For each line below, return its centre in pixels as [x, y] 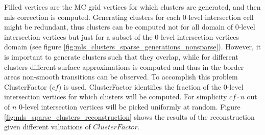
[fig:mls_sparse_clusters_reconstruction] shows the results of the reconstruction [129, 116]
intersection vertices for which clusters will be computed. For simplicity [116, 97]
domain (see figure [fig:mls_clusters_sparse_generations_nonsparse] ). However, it [132, 47]
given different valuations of [47, 127]
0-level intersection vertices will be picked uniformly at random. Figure [130, 106]
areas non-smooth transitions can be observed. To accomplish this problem [121, 77]
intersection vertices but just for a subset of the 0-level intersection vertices [122, 36]
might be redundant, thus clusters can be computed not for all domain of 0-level [130, 27]
